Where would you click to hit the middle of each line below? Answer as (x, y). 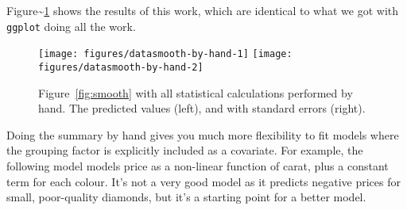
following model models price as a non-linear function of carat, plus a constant (198, 165)
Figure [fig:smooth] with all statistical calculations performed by (196, 92)
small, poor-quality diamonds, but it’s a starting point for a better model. (186, 197)
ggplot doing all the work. (71, 26)
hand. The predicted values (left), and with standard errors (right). (202, 108)
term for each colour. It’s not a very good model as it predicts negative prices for (203, 181)
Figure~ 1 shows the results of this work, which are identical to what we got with (203, 10)
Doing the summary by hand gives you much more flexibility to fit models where (203, 134)
